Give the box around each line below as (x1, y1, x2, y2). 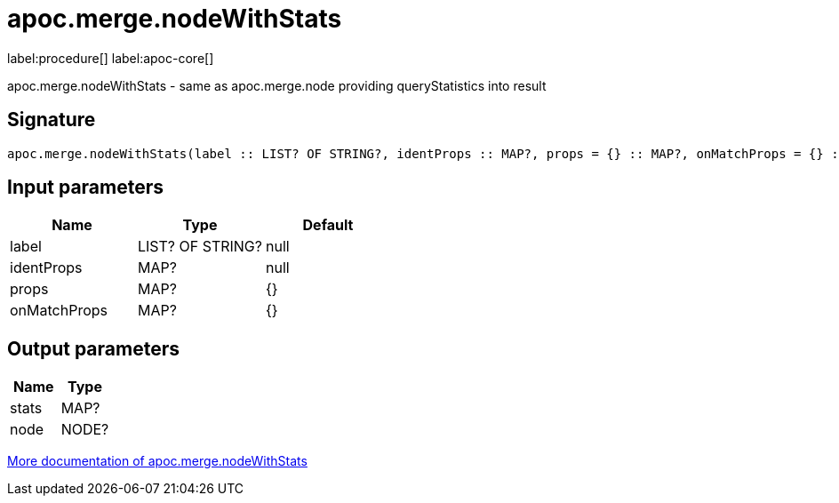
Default (302, 216, 354, 235)
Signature (7, 108, 96, 132)
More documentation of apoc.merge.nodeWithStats (7, 453, 308, 469)
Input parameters (7, 176, 164, 199)
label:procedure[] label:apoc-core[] (7, 50, 214, 66)
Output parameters (7, 337, 180, 360)
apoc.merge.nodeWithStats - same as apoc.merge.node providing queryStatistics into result (7, 77, 547, 93)
